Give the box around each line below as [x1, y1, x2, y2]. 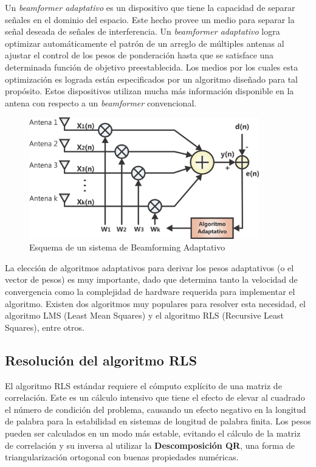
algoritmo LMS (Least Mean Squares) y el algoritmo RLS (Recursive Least [5, 309, 284, 322]
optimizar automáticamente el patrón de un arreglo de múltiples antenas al [5, 36, 284, 49]
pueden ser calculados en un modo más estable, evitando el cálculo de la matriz [5, 426, 301, 439]
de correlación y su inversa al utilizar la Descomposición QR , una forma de [5, 438, 295, 451]
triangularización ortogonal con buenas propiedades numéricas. [5, 451, 239, 463]
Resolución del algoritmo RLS [5, 350, 197, 369]
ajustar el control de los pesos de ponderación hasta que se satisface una [5, 49, 274, 61]
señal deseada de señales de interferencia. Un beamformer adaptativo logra [5, 25, 280, 38]
